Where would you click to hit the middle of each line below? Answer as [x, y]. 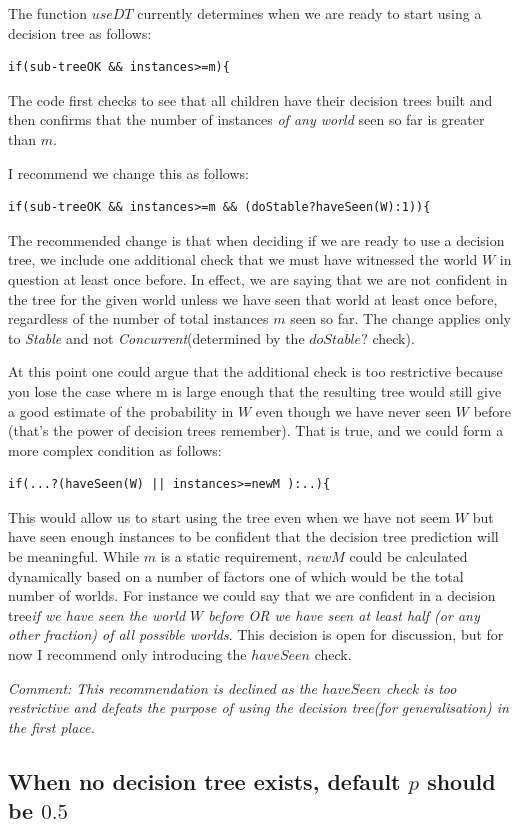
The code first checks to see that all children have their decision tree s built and [250, 99]
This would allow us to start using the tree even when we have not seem [229, 516]
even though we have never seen [353, 410]
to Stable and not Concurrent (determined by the [156, 337]
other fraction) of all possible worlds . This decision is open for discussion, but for [256, 634]
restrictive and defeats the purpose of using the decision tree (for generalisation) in [258, 707]
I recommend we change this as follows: [128, 172]
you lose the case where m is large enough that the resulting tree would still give [255, 390]
